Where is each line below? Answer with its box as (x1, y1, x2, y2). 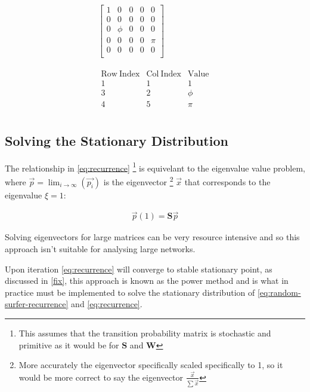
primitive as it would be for (18, 338, 119, 351)
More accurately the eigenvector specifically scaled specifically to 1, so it (18, 359, 283, 371)
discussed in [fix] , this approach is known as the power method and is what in (5, 274, 289, 287)
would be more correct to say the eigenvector (18, 370, 183, 383)
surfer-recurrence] (5, 298, 69, 310)
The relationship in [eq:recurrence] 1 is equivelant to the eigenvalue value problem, (5, 160, 305, 174)
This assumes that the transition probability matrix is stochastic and (18, 326, 271, 339)
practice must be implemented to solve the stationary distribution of (5, 286, 255, 298)
